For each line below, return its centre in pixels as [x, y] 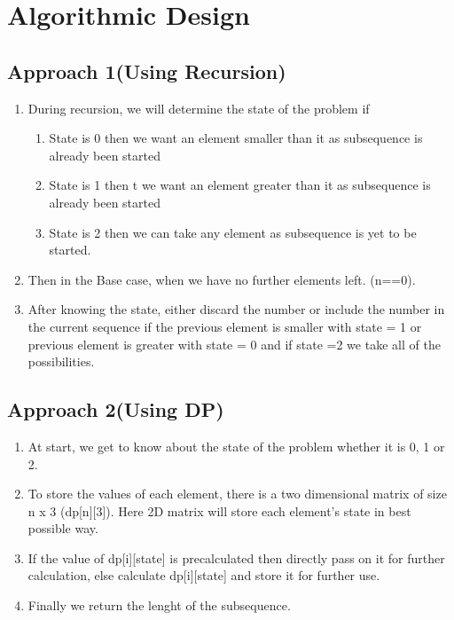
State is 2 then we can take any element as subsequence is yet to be [233, 232]
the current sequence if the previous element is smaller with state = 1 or [225, 326]
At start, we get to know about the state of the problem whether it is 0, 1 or [236, 446]
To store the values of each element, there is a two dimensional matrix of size [237, 494]
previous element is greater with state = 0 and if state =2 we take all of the [234, 344]
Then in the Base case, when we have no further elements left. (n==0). [222, 279]
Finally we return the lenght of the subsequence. [159, 605]
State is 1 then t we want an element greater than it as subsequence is [240, 185]
